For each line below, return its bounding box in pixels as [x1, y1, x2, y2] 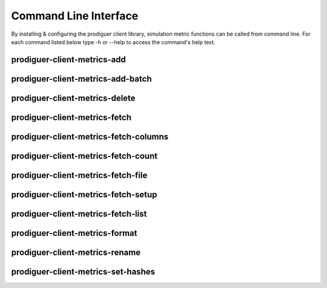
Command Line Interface [11, 9, 139, 22]
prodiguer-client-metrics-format [11, 227, 137, 238]
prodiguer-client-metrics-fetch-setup [11, 189, 157, 200]
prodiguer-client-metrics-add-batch [11, 73, 152, 84]
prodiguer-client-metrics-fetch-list [11, 209, 147, 219]
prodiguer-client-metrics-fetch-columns [11, 131, 169, 142]
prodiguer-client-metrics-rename [11, 247, 141, 257]
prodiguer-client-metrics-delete [11, 93, 136, 103]
